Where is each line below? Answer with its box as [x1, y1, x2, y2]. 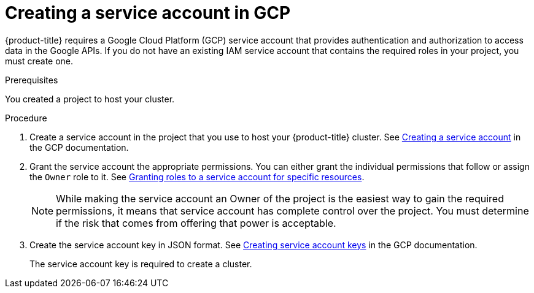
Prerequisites [5, 74, 58, 85]
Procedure [5, 112, 47, 123]
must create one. [5, 55, 74, 66]
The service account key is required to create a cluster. [29, 258, 252, 269]
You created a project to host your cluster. [5, 93, 175, 104]
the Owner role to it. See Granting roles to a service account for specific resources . [29, 171, 365, 182]
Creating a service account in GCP [5, 2, 291, 23]
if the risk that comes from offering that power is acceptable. [56, 216, 336, 229]
